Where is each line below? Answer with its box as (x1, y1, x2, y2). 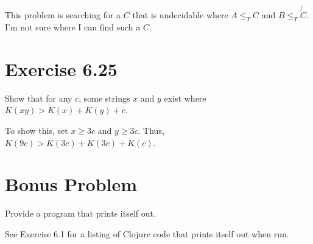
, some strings (79, 91, 130, 104)
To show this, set (5, 124, 68, 136)
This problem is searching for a (5, 9, 121, 21)
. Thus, (138, 124, 164, 136)
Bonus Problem (5, 172, 138, 197)
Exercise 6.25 (5, 56, 118, 81)
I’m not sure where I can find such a (5, 21, 141, 33)
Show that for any (5, 91, 72, 104)
